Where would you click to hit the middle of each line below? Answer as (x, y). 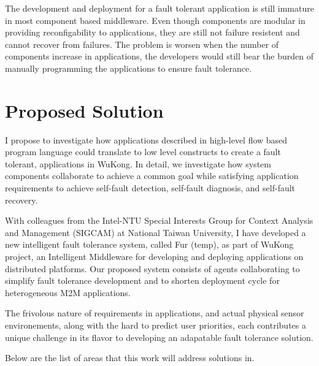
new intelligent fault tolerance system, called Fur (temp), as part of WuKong (149, 244)
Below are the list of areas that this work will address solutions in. (130, 358)
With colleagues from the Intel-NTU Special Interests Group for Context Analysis (159, 220)
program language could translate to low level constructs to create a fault (143, 152)
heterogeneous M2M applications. (68, 292)
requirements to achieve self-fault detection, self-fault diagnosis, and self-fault (150, 188)
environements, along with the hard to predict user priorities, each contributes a (156, 325)
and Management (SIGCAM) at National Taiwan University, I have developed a (156, 232)
